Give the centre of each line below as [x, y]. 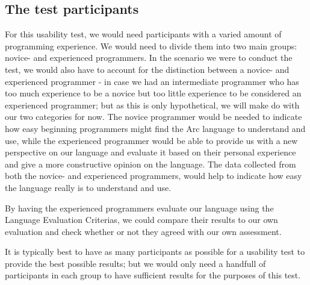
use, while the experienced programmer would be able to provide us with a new [151, 140]
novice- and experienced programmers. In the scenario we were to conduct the [149, 58]
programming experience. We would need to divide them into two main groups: [151, 45]
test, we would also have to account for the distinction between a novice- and [147, 69]
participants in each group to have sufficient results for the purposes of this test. [153, 275]
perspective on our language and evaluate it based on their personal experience [150, 152]
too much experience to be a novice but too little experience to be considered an [153, 93]
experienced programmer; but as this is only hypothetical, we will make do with [152, 105]
